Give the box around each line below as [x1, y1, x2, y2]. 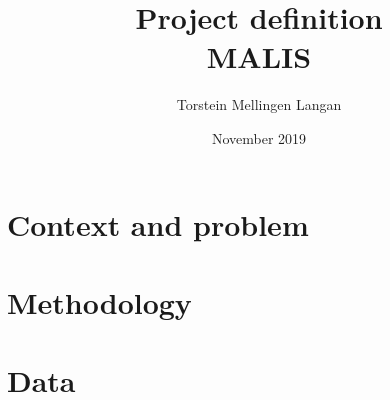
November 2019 [211, 127, 307, 148]
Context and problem [7, 203, 309, 244]
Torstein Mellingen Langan [176, 94, 342, 115]
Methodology [7, 281, 192, 322]
